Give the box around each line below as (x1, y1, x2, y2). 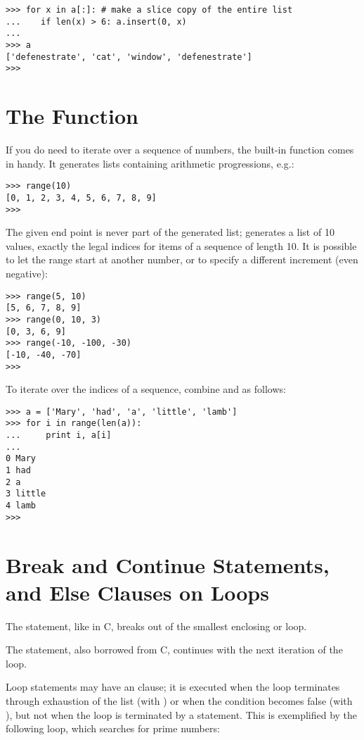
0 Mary (6, 453, 36, 464)
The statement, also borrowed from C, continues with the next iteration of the (6, 642, 343, 657)
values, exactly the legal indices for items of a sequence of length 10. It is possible (6, 238, 357, 253)
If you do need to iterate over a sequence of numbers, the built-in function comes (6, 142, 354, 157)
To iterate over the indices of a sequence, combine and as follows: (6, 382, 286, 396)
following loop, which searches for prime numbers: (6, 721, 220, 736)
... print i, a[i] (6, 430, 112, 441)
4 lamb (6, 501, 36, 511)
